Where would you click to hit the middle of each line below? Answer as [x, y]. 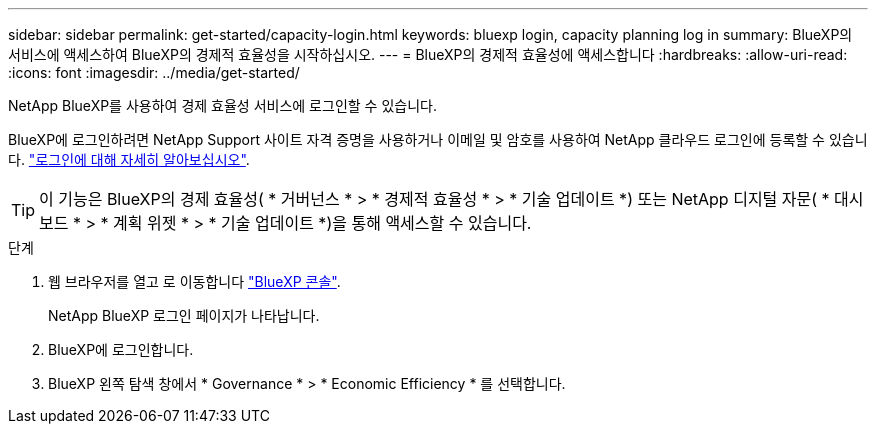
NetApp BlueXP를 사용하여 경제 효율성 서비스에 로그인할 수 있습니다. [222, 105]
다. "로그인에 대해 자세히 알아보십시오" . [129, 159]
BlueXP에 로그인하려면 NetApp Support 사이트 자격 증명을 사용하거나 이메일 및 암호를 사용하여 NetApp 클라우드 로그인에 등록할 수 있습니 [438, 139]
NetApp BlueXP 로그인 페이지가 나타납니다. [184, 315]
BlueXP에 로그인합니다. [121, 349]
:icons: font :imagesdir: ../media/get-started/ [154, 72]
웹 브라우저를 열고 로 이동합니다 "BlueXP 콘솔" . [194, 281]
